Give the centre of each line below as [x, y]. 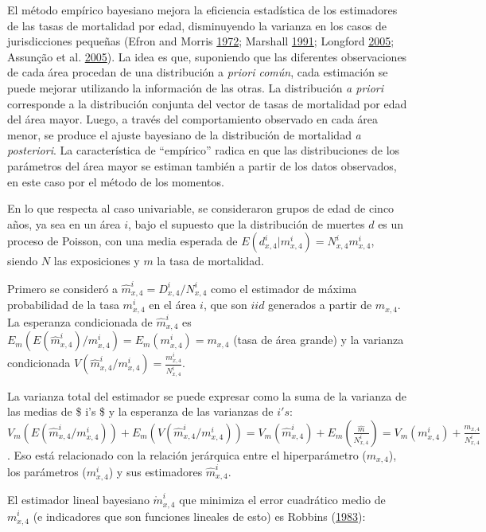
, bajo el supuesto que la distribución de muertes [247, 223]
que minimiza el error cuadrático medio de [282, 500]
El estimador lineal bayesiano [78, 500]
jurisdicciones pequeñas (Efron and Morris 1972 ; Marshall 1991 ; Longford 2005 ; [201, 41]
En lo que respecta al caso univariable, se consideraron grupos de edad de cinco [201, 208]
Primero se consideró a [62, 288]
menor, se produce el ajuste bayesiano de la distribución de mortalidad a [184, 134]
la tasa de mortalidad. [211, 261]
